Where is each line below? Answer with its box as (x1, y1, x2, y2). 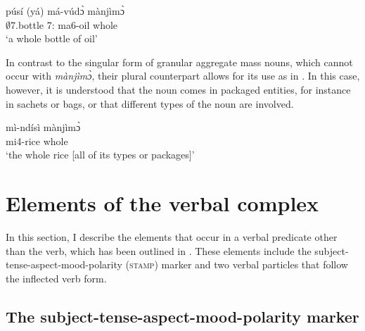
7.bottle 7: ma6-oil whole (11, 17, 118, 32)
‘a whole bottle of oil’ (6, 31, 98, 46)
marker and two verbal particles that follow (161, 257, 348, 272)
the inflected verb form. (6, 270, 107, 285)
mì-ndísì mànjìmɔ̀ (6, 120, 81, 135)
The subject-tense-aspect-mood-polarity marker (6, 305, 359, 327)
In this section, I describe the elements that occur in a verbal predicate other (6, 230, 338, 244)
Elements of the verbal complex (6, 189, 319, 218)
